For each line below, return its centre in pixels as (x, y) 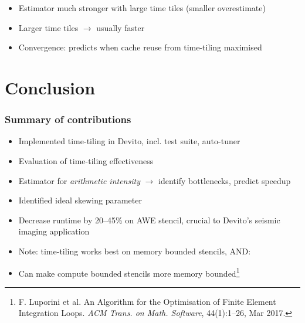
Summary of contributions (68, 119)
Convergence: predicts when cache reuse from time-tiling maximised (140, 47)
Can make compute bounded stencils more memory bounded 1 (129, 272)
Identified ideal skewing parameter (80, 200)
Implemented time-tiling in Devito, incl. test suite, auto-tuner (129, 141)
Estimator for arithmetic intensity (79, 180)
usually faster (121, 27)
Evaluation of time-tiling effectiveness (86, 160)
